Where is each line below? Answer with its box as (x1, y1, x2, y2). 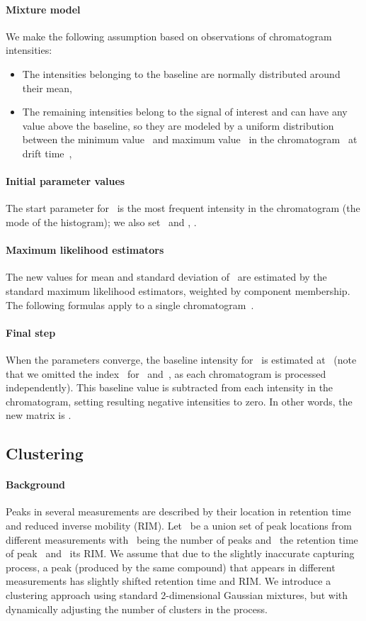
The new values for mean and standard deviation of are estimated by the (6, 269, 327, 284)
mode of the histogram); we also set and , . (6, 214, 197, 229)
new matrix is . (6, 408, 72, 423)
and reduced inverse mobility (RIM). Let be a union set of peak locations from (6, 518, 352, 533)
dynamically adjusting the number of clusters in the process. (6, 601, 268, 616)
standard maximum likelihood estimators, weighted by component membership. (6, 283, 350, 298)
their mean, (22, 80, 72, 95)
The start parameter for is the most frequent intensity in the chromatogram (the (6, 201, 360, 216)
